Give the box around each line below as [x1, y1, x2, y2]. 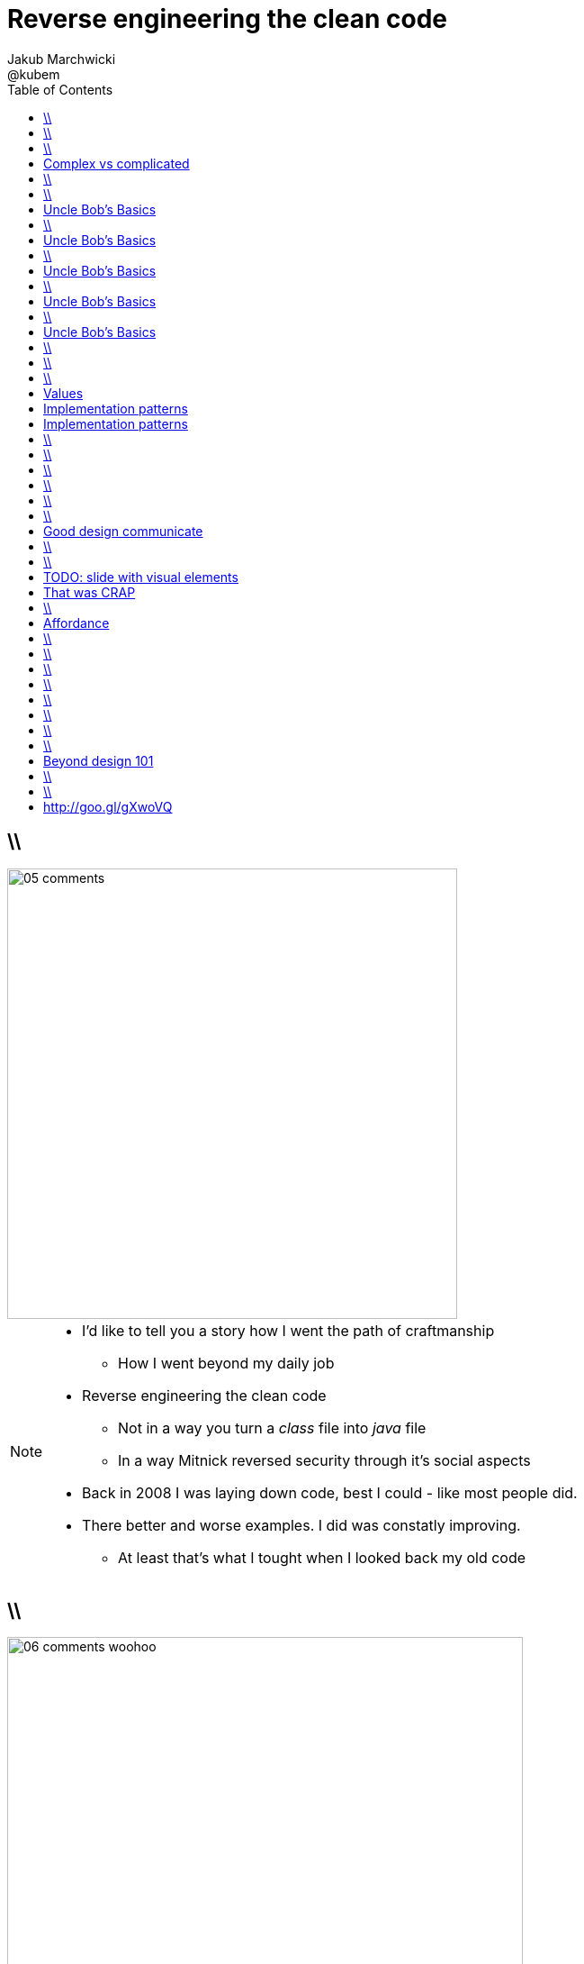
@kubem [7, 66, 60, 82]
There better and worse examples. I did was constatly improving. [82, 1515, 521, 1534]
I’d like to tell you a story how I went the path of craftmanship [82, 1321, 495, 1340]
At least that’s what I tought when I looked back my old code [118, 1548, 526, 1567]
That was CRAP [43, 584, 136, 600]
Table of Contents [7, 81, 113, 97]
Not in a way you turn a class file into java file [118, 1418, 427, 1437]
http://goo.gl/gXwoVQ [43, 798, 173, 814]
